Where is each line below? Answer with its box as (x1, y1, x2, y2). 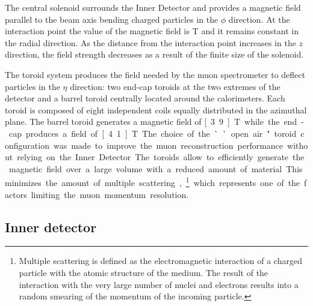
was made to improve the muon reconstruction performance (53, 139, 284, 151)
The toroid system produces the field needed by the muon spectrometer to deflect (5, 68, 305, 80)
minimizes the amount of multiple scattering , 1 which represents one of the (5, 175, 300, 188)
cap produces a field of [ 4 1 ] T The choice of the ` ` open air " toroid (8, 127, 297, 139)
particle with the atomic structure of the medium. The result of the (19, 266, 268, 278)
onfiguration (5, 139, 49, 151)
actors (5, 188, 27, 200)
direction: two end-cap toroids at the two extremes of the (70, 80, 280, 92)
